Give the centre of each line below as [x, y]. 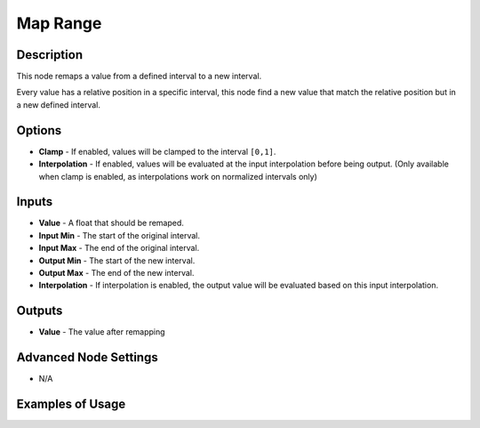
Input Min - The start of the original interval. [119, 235]
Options [39, 130]
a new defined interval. [59, 105]
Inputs [35, 202]
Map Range [59, 23]
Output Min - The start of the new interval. [117, 260]
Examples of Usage [71, 404]
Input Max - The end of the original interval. [119, 248]
